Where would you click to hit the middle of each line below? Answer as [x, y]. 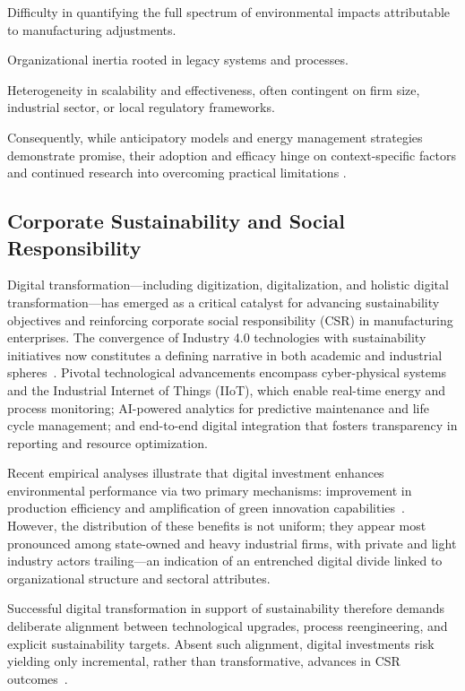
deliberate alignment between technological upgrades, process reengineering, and [228, 626]
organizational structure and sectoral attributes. [139, 578]
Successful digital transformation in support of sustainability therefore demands [226, 608]
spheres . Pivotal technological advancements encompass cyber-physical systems [227, 372]
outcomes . [38, 678]
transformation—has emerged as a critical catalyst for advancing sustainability [224, 302]
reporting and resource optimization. [108, 442]
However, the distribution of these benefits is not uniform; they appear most [217, 526]
